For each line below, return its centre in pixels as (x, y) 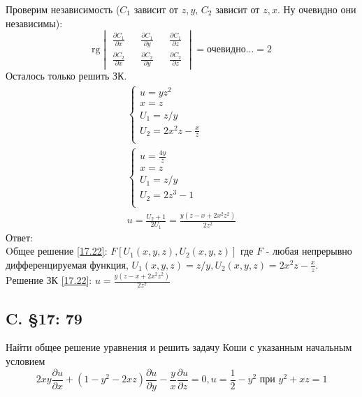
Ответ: (19, 237)
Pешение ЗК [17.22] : (49, 280)
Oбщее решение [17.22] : (57, 251)
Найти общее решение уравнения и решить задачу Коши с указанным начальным (179, 347)
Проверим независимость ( (63, 9)
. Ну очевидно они (317, 9)
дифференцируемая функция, (67, 264)
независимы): (34, 23)
